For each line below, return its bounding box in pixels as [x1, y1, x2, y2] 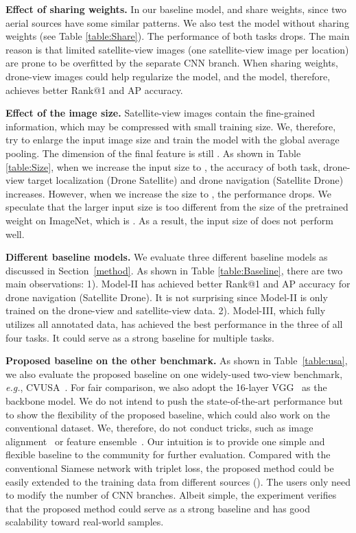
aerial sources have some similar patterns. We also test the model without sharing [5, 15, 349, 29]
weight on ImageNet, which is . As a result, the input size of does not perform [5, 213, 334, 227]
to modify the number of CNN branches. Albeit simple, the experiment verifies [5, 488, 337, 502]
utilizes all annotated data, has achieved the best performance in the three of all [5, 317, 343, 331]
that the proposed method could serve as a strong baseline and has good [5, 501, 310, 515]
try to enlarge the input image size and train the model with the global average [5, 132, 340, 147]
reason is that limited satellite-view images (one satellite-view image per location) [5, 42, 349, 56]
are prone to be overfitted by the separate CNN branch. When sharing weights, [5, 56, 339, 70]
